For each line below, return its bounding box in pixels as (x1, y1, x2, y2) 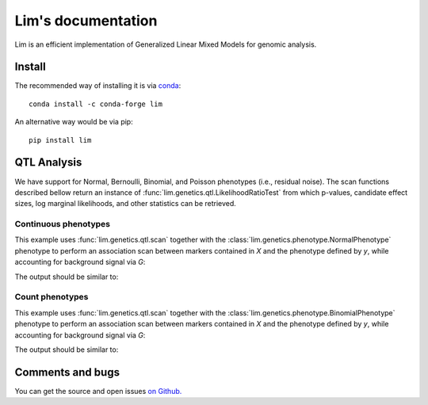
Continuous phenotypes (14, 219, 111, 230)
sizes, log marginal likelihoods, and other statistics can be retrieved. (14, 199, 237, 208)
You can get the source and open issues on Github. (14, 386, 182, 395)
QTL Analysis (14, 155, 82, 170)
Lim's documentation (14, 12, 158, 29)
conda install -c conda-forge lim (29, 99, 162, 109)
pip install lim (29, 136, 92, 144)
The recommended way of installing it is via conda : (14, 81, 182, 90)
